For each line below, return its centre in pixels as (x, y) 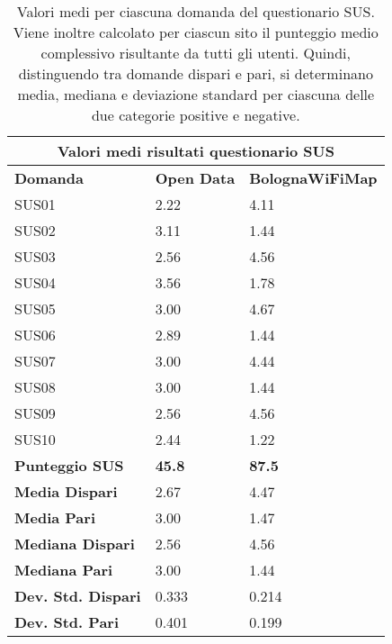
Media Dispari (66, 491)
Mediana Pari (64, 570)
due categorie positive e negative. (196, 115)
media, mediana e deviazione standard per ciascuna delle (196, 94)
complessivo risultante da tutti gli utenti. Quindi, (196, 53)
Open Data (195, 178)
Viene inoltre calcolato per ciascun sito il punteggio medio (196, 32)
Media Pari (55, 517)
